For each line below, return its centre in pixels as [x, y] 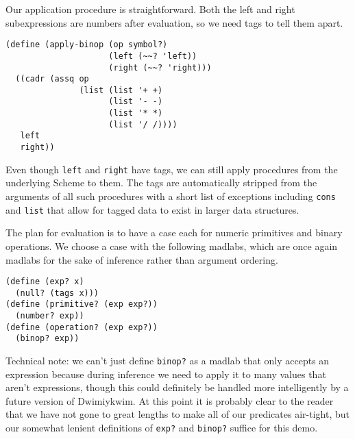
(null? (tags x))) [57, 293]
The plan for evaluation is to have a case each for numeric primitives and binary [174, 233]
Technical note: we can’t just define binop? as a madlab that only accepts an [168, 361]
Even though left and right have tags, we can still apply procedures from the [172, 169]
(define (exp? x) [45, 282]
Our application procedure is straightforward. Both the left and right [150, 9]
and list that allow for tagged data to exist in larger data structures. [152, 209]
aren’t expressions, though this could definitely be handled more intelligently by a [177, 387]
